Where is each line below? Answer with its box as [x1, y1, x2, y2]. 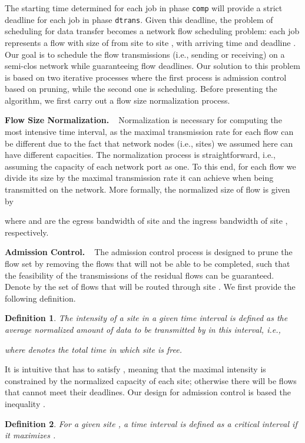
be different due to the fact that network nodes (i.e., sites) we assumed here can [5, 137, 293, 149]
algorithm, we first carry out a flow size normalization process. [5, 94, 230, 106]
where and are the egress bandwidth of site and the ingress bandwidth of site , [5, 214, 288, 227]
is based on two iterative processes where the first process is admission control [5, 71, 287, 83]
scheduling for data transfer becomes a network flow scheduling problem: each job [5, 25, 300, 37]
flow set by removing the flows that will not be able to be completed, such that [5, 257, 290, 269]
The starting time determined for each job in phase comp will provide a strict [5, 2, 283, 14]
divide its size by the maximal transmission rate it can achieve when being [5, 171, 274, 184]
